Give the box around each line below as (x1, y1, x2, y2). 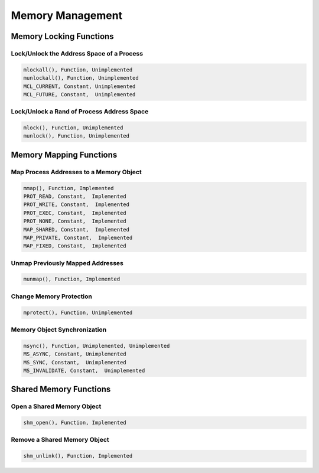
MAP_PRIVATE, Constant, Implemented (23, 234, 133, 241)
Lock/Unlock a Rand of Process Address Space (11, 107, 149, 116)
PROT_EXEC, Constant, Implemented (23, 210, 126, 216)
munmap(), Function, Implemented (23, 276, 121, 283)
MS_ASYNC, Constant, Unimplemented (23, 351, 126, 357)
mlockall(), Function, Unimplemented (23, 66, 133, 73)
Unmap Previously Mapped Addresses (11, 259, 124, 267)
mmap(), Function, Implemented (23, 185, 115, 191)
